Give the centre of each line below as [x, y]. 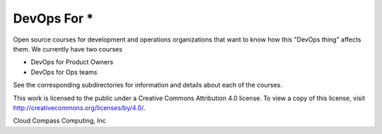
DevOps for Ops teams [64, 72]
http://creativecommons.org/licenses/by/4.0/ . [79, 108]
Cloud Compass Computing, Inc [59, 121]
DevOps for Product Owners [72, 62]
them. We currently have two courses [68, 49]
